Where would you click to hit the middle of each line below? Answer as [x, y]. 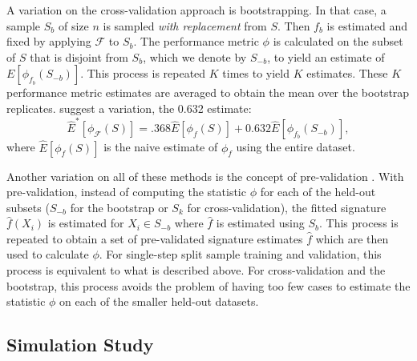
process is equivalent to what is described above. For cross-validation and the [196, 270]
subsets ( [28, 207]
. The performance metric [196, 41]
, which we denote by [195, 56]
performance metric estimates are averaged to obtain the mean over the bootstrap [208, 92]
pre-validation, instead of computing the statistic [126, 192]
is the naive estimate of [161, 147]
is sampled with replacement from [185, 25]
